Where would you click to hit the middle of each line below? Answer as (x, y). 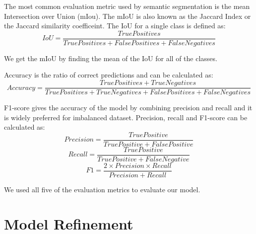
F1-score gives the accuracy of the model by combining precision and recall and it (128, 108)
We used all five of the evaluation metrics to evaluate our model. (102, 190)
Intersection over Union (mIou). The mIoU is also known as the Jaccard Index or (128, 16)
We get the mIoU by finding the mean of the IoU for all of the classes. (111, 58)
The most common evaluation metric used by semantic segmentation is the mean (127, 6)
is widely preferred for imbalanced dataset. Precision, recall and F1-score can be (126, 117)
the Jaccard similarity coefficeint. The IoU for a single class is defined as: (115, 26)
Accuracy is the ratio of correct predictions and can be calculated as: (109, 75)
